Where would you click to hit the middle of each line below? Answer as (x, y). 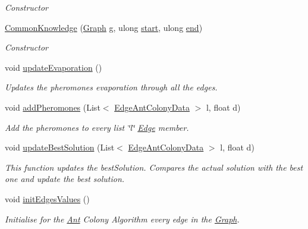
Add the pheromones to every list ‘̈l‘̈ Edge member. (97, 127)
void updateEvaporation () (54, 67)
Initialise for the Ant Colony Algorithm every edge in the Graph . (122, 219)
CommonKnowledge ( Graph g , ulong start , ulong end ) (104, 27)
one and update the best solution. (65, 179)
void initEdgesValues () (47, 198)
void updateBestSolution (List (60, 147)
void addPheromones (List (53, 107)
